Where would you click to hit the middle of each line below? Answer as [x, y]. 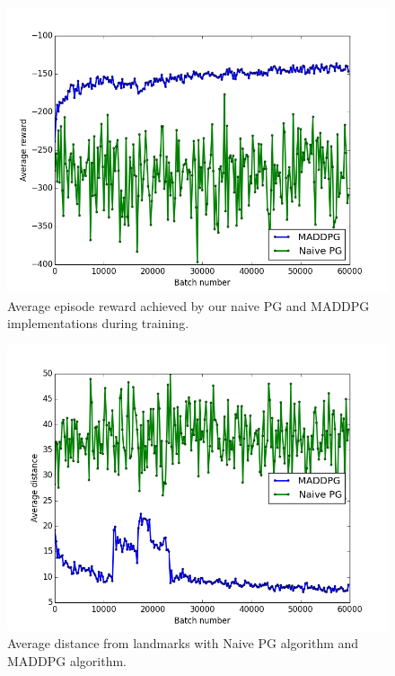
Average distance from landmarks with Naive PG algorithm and [183, 643]
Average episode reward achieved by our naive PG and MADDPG [189, 305]
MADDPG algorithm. [67, 660]
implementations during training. [98, 323]
